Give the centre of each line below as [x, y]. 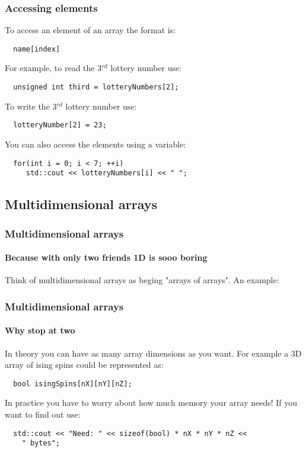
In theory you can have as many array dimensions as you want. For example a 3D [153, 353]
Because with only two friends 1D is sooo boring [106, 257]
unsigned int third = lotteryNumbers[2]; [96, 87]
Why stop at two [40, 330]
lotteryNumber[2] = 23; [60, 125]
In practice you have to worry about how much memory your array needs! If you [151, 403]
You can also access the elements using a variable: [95, 144]
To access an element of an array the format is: [90, 30]
